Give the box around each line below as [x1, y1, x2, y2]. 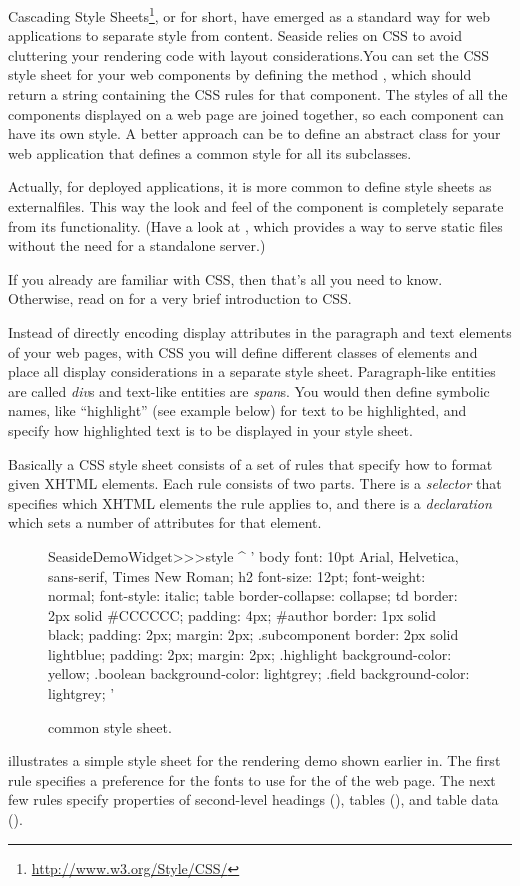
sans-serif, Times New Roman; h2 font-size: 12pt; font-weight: [48, 565, 426, 586]
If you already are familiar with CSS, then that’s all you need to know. [8, 268, 443, 289]
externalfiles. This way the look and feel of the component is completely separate [8, 196, 504, 216]
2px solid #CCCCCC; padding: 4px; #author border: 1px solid [48, 604, 437, 625]
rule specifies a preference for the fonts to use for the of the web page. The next [8, 769, 496, 790]
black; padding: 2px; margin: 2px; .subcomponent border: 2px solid [48, 624, 459, 645]
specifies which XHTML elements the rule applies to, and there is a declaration [8, 492, 492, 513]
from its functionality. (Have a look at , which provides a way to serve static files [8, 215, 503, 236]
